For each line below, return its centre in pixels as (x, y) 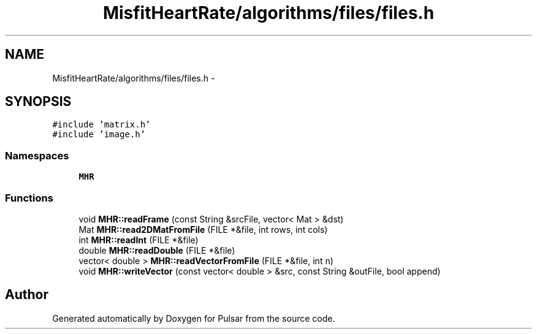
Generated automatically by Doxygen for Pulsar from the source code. (194, 318)
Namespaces (37, 155)
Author (27, 295)
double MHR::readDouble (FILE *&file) (157, 250)
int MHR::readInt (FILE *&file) (139, 240)
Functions (29, 198)
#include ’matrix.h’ (101, 125)
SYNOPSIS (38, 102)
